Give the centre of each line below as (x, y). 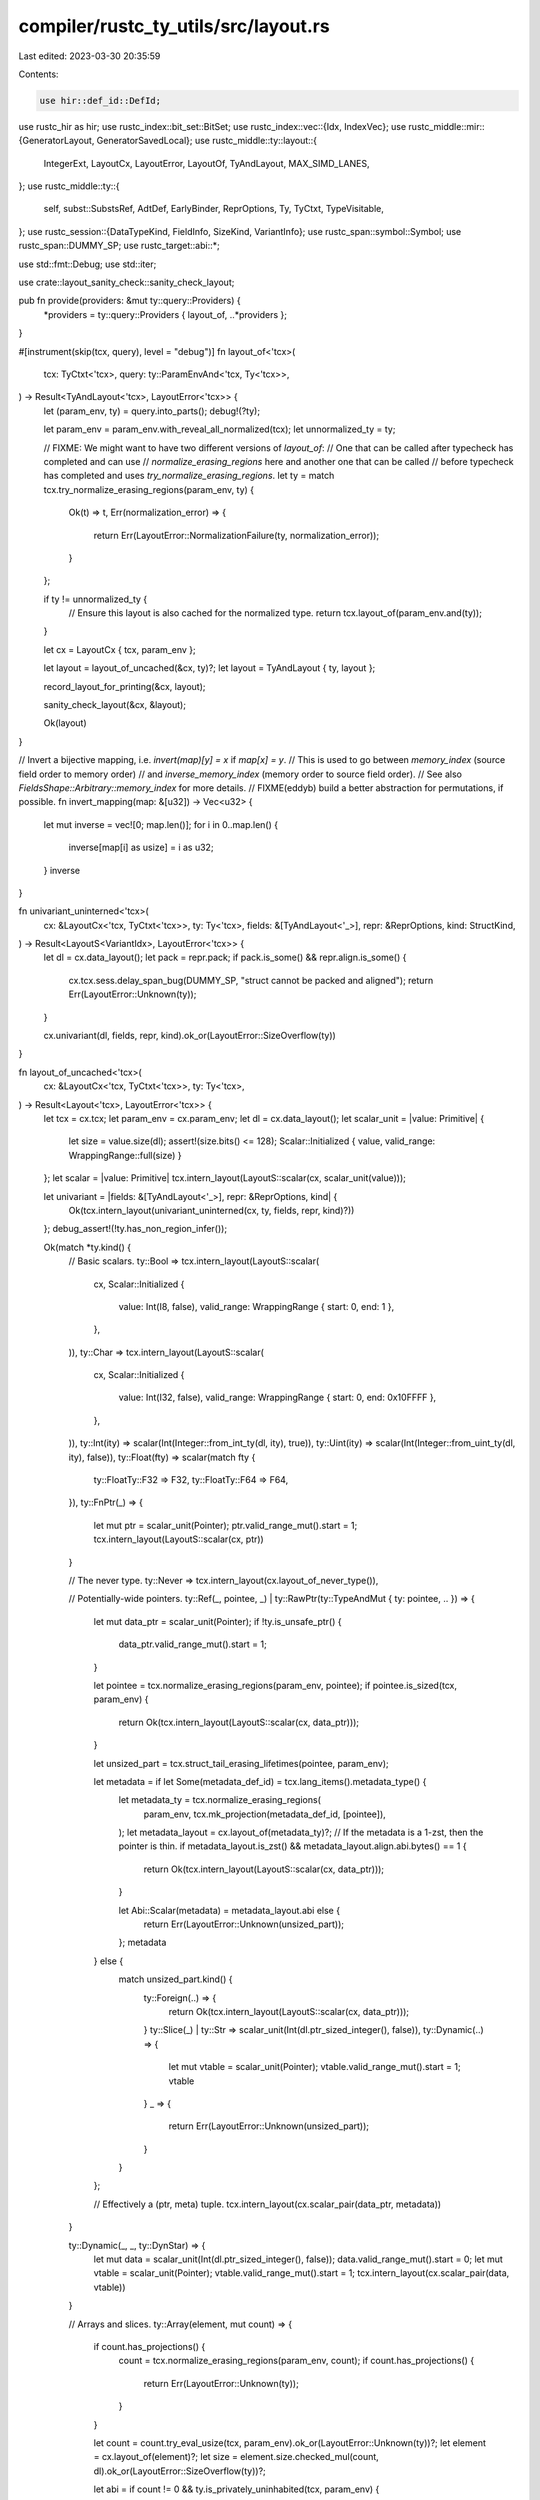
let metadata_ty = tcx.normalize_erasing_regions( (220, 1800)
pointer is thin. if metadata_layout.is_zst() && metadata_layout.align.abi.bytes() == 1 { (292, 1846)
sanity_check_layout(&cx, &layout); (115, 705)
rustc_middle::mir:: (446, 126)
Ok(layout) (65, 723)
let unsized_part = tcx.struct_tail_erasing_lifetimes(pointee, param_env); (241, 1763)
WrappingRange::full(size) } (125, 1155)
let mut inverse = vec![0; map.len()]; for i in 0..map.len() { (161, 824)
